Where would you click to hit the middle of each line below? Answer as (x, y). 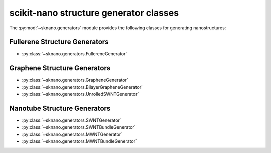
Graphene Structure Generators (60, 68)
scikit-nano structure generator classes (94, 13)
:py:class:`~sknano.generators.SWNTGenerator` (72, 120)
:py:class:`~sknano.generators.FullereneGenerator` (75, 54)
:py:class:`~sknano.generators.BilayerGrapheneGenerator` (82, 87)
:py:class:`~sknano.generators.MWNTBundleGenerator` (80, 141)
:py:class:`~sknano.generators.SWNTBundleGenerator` (79, 127)
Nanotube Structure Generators (60, 108)
